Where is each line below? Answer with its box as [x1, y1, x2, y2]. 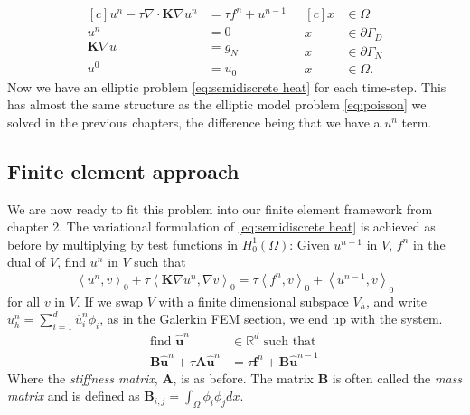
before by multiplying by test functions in [7, 234, 238, 253]
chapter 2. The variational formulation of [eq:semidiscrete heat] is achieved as [7, 217, 436, 236]
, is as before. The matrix [173, 368, 314, 387]
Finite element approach [7, 156, 240, 184]
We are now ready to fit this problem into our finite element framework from [7, 199, 433, 218]
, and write [366, 291, 427, 310]
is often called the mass [332, 368, 463, 387]
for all [7, 291, 41, 310]
